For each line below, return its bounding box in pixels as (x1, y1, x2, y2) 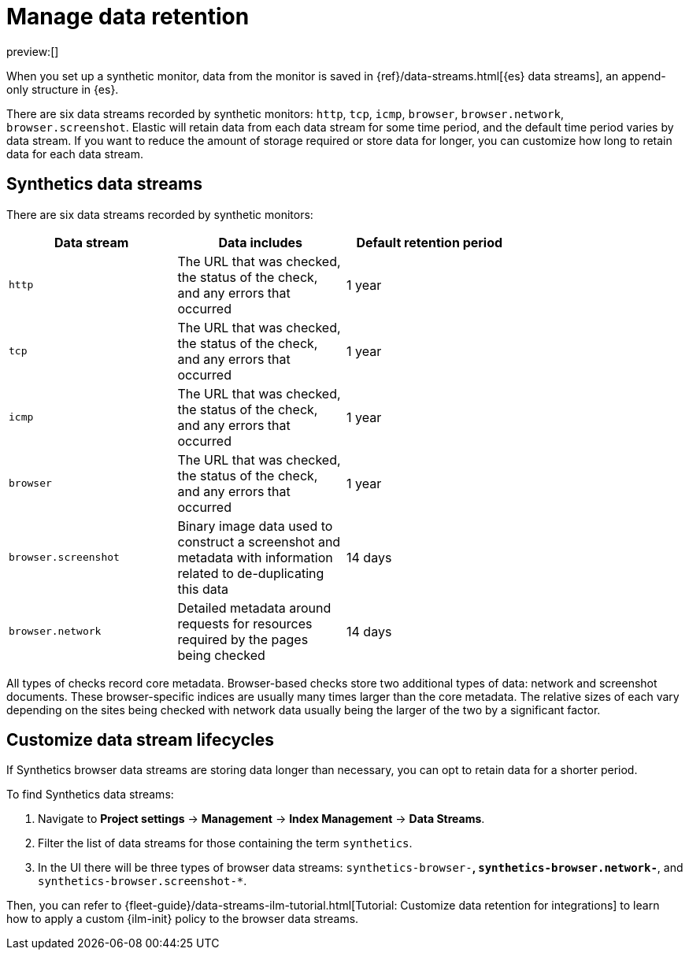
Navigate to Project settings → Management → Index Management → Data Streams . (38, 812, 485, 826)
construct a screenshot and (177, 533, 341, 550)
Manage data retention (6, 3, 250, 30)
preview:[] (6, 44, 59, 58)
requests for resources (177, 615, 313, 632)
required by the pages (177, 631, 309, 647)
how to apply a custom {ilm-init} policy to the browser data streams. (6, 912, 359, 926)
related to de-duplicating (177, 565, 324, 581)
